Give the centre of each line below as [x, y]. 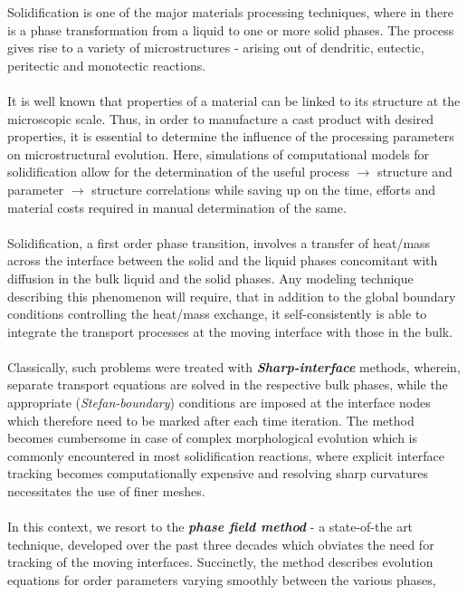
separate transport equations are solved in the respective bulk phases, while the [228, 384]
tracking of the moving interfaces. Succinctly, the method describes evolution [220, 562]
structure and [415, 172]
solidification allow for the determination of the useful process [179, 172]
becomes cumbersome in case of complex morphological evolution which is [212, 438]
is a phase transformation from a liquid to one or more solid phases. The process [231, 29]
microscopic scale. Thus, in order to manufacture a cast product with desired [221, 118]
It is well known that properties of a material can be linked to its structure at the [234, 100]
